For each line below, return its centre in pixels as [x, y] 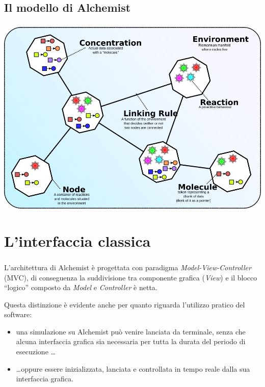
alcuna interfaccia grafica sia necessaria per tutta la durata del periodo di [131, 341]
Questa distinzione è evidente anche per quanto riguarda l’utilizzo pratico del [125, 304]
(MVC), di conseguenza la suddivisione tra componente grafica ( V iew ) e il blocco [131, 277]
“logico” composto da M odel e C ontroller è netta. [81, 287]
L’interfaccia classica [77, 240]
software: [18, 314]
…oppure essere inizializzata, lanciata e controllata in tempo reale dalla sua [133, 368]
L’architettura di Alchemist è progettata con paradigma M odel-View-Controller [128, 267]
